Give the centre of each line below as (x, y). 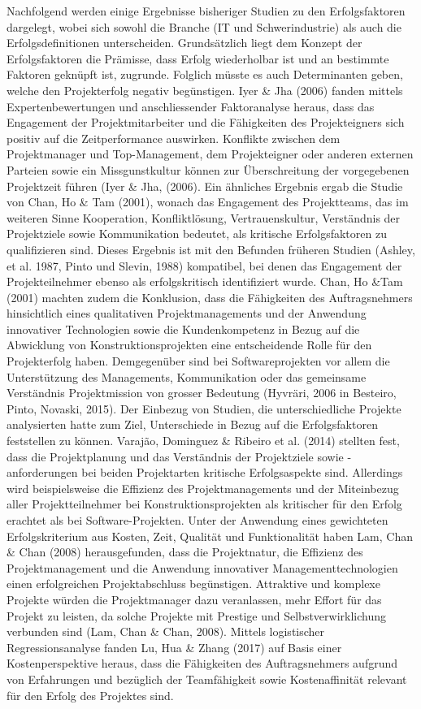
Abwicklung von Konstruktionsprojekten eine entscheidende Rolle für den (189, 345)
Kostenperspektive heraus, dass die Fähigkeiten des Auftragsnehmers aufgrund (202, 663)
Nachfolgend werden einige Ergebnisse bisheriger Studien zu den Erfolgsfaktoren (206, 11)
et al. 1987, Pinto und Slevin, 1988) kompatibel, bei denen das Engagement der (204, 265)
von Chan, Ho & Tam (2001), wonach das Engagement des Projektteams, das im (208, 202)
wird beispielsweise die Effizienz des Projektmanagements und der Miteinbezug (203, 488)
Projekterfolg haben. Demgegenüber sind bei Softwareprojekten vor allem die (198, 361)
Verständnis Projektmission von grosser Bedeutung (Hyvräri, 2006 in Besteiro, (202, 393)
